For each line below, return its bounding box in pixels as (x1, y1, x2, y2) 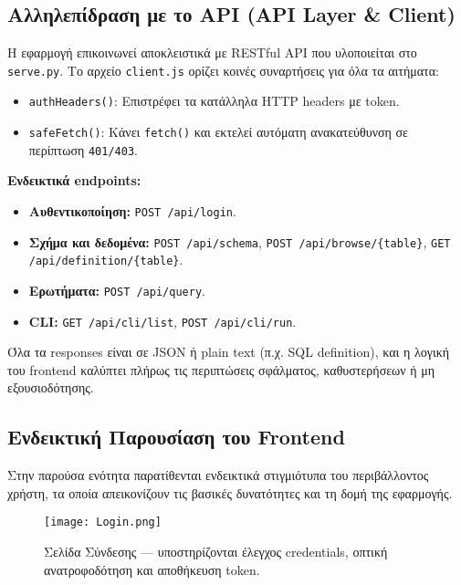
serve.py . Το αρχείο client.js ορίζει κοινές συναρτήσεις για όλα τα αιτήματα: (7, 60, 439, 79)
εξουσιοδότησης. (7, 378, 94, 397)
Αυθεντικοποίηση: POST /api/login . (28, 202, 236, 221)
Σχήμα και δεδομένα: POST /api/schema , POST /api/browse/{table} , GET (28, 232, 451, 251)
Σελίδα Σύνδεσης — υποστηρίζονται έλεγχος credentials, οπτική (44, 542, 388, 561)
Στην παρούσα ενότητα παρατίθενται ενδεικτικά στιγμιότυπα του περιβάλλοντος (7, 465, 429, 485)
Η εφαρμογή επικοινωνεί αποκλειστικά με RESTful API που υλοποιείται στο (7, 43, 417, 62)
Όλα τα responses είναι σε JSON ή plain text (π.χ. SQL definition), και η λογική (7, 342, 450, 361)
